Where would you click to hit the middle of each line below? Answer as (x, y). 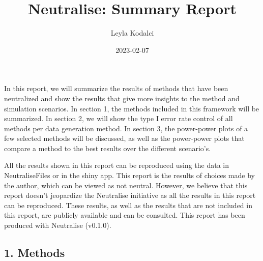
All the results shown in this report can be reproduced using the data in (116, 165)
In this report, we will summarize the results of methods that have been (116, 88)
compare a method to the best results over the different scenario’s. (108, 148)
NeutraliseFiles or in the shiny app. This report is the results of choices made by (129, 175)
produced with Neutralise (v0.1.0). (58, 225)
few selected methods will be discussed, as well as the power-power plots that (124, 138)
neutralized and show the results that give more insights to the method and (122, 98)
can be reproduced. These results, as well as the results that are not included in (128, 205)
